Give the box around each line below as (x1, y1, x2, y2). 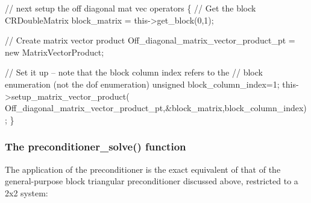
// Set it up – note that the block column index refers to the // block (5, 66, 263, 79)
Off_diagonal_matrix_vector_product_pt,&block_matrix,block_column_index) (5, 101, 307, 114)
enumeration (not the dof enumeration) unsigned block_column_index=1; (5, 77, 280, 90)
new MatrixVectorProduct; (5, 45, 104, 58)
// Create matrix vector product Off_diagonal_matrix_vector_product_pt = (5, 34, 295, 47)
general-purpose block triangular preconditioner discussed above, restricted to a (5, 175, 298, 187)
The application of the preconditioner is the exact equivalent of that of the (5, 163, 281, 175)
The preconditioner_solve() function (5, 139, 186, 154)
